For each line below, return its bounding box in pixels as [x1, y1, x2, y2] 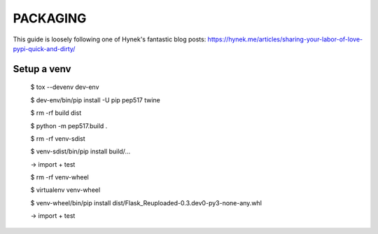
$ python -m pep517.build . [30, 121, 108, 130]
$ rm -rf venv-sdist [30, 134, 85, 143]
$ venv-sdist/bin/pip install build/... [30, 147, 131, 156]
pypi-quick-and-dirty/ [13, 44, 76, 53]
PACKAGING [13, 11, 87, 26]
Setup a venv [13, 63, 71, 75]
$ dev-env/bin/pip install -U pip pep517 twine [30, 95, 161, 104]
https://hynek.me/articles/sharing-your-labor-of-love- [207, 35, 363, 43]
